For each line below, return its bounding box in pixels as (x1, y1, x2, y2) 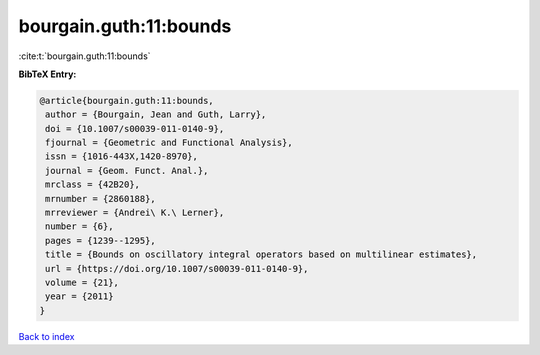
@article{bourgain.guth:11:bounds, (39, 95, 214, 106)
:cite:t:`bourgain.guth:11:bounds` (18, 50, 151, 62)
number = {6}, (45, 221, 114, 232)
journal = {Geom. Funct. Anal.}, (45, 165, 209, 176)
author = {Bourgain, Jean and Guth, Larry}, (45, 109, 267, 120)
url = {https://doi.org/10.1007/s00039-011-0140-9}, (45, 263, 309, 274)
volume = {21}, (45, 277, 120, 288)
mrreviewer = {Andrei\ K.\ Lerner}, (45, 207, 225, 219)
